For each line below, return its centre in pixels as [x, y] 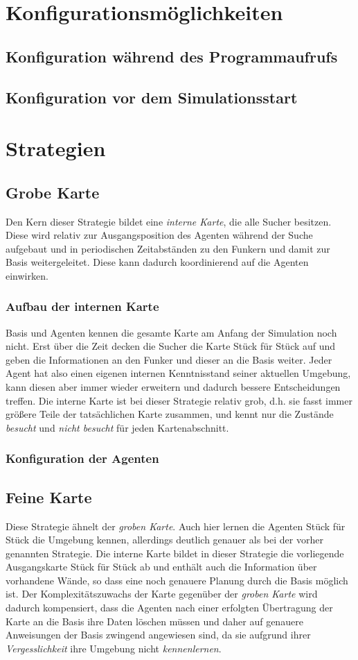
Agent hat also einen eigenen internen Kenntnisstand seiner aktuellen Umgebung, [178, 373]
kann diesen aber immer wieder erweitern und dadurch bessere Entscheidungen [173, 387]
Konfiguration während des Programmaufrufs [172, 56]
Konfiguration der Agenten [82, 458]
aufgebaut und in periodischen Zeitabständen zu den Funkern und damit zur [168, 248]
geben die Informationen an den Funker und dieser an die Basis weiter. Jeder [169, 359]
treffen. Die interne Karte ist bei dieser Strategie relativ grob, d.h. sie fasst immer [179, 400]
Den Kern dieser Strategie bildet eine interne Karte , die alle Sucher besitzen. [169, 221]
